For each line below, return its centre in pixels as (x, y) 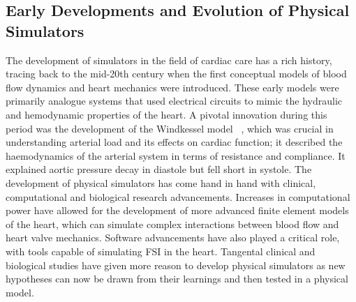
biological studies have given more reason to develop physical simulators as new (176, 265)
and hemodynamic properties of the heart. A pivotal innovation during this (166, 114)
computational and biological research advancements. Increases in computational (178, 196)
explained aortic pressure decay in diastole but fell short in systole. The (159, 169)
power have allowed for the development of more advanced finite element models (177, 210)
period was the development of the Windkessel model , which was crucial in (170, 128)
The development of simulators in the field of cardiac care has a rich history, (169, 60)
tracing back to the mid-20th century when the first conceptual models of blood (176, 74)
